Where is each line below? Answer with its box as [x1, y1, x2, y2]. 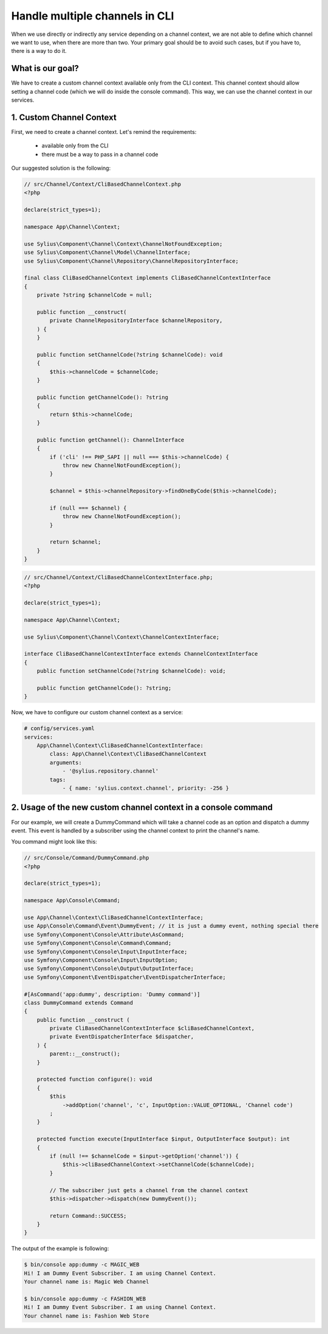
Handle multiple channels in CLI [11, 9, 174, 23]
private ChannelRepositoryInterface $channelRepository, [49, 317, 223, 324]
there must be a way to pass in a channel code [41, 150, 159, 158]
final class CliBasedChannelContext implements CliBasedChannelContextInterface [24, 275, 271, 281]
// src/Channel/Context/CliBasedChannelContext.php [24, 181, 182, 188]
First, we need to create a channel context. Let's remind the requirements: [11, 128, 197, 135]
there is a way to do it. [11, 47, 67, 55]
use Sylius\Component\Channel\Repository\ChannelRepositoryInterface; [24, 258, 239, 264]
